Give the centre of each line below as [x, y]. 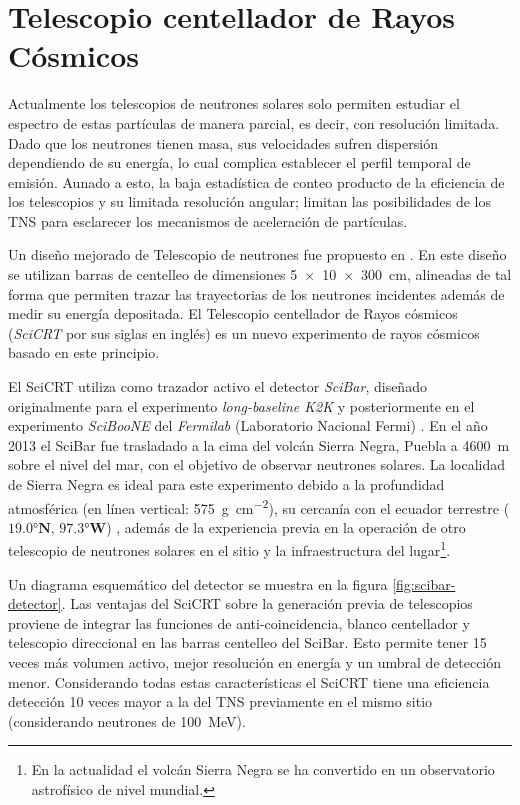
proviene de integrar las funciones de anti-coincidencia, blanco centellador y [239, 622]
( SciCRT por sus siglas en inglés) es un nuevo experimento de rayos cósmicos [244, 332]
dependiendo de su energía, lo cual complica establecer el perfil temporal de [239, 162]
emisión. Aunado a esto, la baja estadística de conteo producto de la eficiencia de [256, 181]
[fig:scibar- [424, 583]
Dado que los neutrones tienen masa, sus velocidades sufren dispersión [223, 142]
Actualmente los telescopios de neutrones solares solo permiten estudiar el [234, 103]
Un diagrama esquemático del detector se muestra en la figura [198, 583]
